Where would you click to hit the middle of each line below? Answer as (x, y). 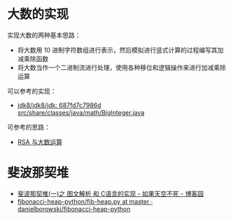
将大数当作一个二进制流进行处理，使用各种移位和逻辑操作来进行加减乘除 (121, 67)
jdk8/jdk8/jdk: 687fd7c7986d (59, 105)
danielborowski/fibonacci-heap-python (74, 209)
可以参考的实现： (32, 91)
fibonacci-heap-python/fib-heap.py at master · (85, 201)
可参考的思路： (29, 127)
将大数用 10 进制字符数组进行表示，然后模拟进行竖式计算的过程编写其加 (120, 50)
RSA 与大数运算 (40, 142)
